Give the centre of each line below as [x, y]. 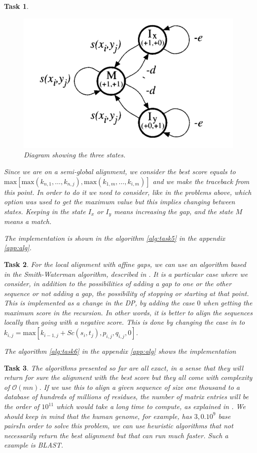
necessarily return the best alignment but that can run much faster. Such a [116, 435]
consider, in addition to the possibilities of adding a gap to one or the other [118, 283]
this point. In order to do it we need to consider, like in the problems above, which [128, 192]
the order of [22, 406]
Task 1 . [16, 6]
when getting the [228, 303]
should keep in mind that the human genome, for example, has [98, 416]
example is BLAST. [34, 445]
